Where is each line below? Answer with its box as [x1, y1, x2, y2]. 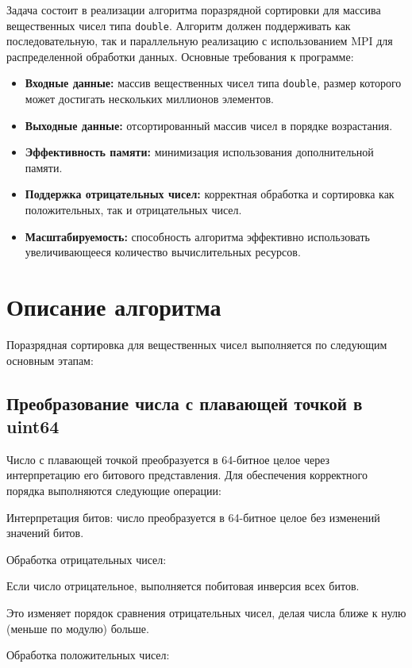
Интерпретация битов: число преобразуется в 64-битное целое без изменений [6, 509, 380, 525]
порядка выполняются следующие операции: [6, 482, 221, 498]
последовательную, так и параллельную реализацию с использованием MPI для [6, 33, 393, 49]
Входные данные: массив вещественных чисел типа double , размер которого [25, 75, 402, 91]
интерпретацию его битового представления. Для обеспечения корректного [6, 466, 368, 483]
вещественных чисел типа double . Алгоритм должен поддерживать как [6, 17, 351, 33]
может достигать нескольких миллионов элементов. [25, 90, 274, 107]
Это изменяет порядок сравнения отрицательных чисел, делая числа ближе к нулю [6, 604, 406, 620]
